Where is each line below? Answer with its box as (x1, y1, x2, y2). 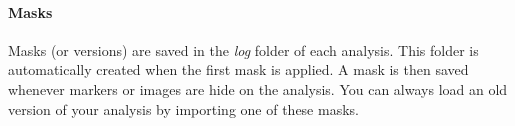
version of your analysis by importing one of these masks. (8, 98, 359, 119)
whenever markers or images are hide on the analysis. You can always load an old (8, 78, 508, 99)
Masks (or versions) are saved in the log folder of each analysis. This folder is (8, 39, 479, 60)
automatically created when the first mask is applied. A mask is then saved (8, 59, 469, 80)
